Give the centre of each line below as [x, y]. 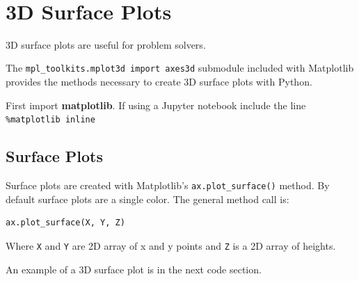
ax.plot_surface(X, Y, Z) [65, 223]
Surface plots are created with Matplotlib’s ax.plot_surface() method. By [168, 185]
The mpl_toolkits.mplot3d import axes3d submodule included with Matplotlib [180, 68]
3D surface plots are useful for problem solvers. [106, 44]
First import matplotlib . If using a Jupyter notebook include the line [156, 105]
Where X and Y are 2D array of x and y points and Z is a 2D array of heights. [171, 245]
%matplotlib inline [50, 120]
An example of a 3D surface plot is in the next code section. [134, 269]
